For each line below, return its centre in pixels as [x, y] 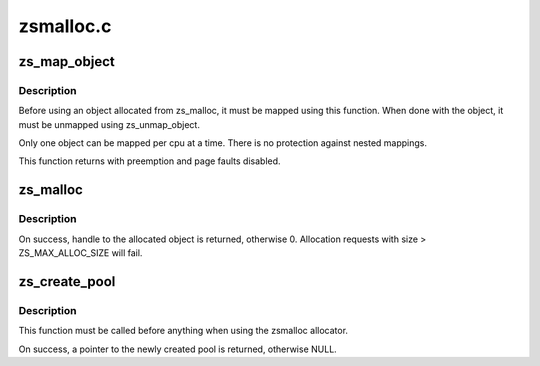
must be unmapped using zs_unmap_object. [109, 124]
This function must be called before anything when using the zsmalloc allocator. [183, 331]
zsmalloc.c [65, 26]
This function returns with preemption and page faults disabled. [149, 161]
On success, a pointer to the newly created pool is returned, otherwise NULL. [177, 349]
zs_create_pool [67, 281]
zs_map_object [66, 61]
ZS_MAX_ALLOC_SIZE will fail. [80, 253]
